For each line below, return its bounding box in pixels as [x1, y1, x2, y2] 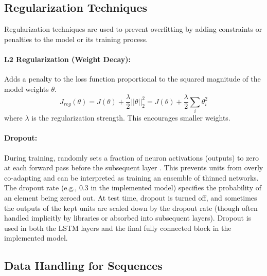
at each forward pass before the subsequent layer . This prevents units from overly [4, 162, 263, 173]
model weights [4, 83, 49, 94]
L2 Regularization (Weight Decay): [4, 53, 131, 64]
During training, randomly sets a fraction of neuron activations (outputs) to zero [4, 152, 259, 163]
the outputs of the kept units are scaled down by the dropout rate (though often [4, 202, 258, 213]
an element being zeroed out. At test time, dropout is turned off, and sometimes [4, 192, 257, 203]
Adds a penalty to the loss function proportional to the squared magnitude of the [4, 73, 261, 84]
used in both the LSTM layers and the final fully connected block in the [4, 222, 232, 233]
